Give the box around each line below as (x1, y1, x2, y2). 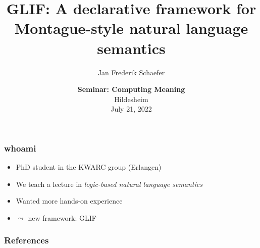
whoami (4, 141, 36, 154)
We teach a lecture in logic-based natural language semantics (16, 178, 202, 189)
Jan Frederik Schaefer (97, 67, 165, 77)
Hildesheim (114, 93, 148, 104)
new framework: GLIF (28, 212, 96, 223)
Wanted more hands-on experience (16, 195, 123, 206)
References (4, 234, 49, 246)
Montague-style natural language (14, 18, 248, 38)
